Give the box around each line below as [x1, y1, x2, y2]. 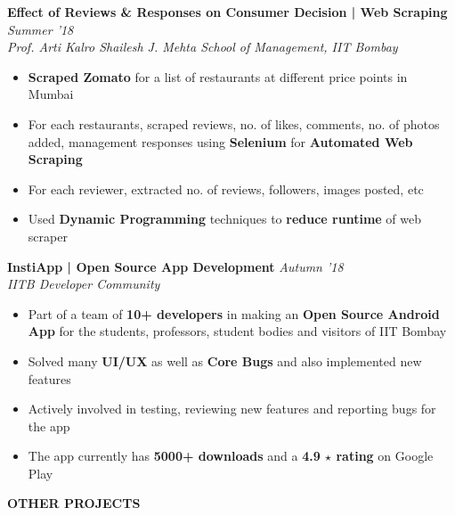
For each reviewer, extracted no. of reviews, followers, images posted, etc [28, 179, 424, 198]
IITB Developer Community [7, 274, 160, 293]
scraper [28, 226, 68, 245]
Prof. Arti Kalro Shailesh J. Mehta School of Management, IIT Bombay [7, 37, 398, 56]
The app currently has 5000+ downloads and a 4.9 [28, 446, 321, 465]
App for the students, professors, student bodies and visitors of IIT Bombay [28, 322, 447, 340]
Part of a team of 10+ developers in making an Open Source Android [28, 304, 440, 323]
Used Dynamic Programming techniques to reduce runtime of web [28, 209, 422, 228]
